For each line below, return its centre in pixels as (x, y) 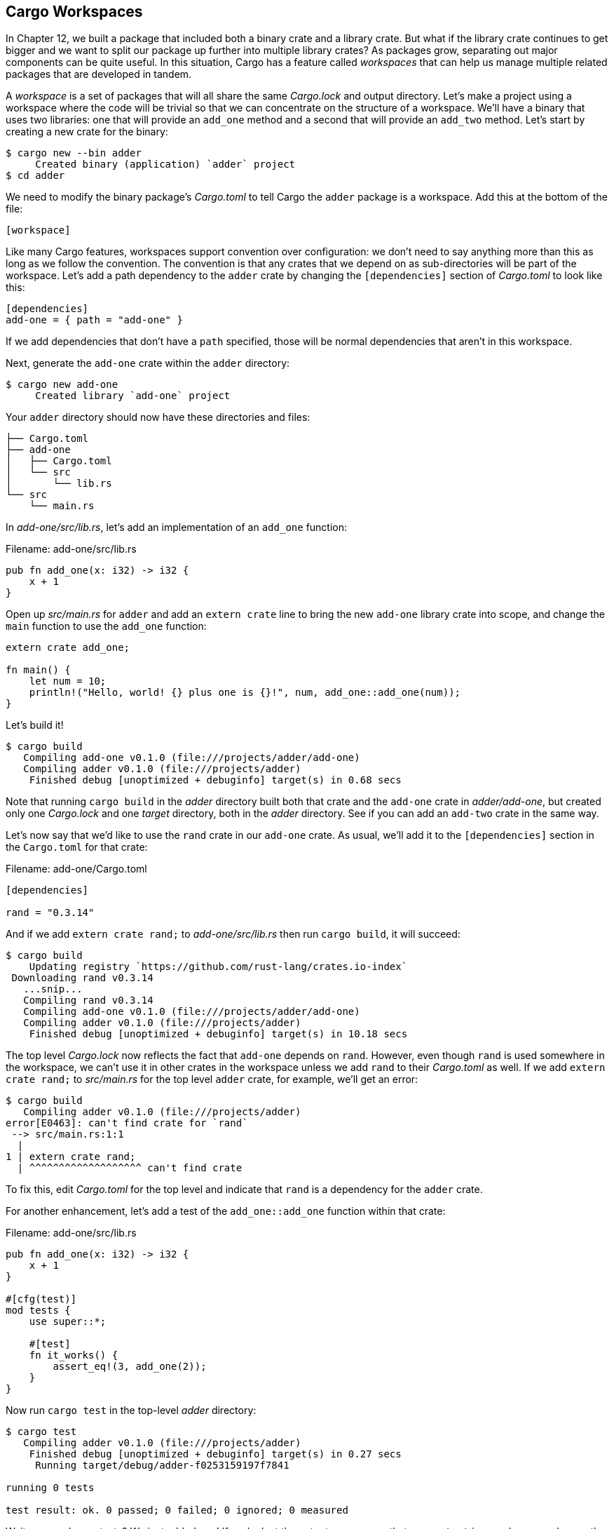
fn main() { (38, 670)
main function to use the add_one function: (106, 626)
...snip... (53, 989)
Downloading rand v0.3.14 (82, 978)
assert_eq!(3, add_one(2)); (130, 1367)
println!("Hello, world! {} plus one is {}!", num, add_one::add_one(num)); (245, 693)
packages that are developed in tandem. (99, 74)
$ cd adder (35, 176)
